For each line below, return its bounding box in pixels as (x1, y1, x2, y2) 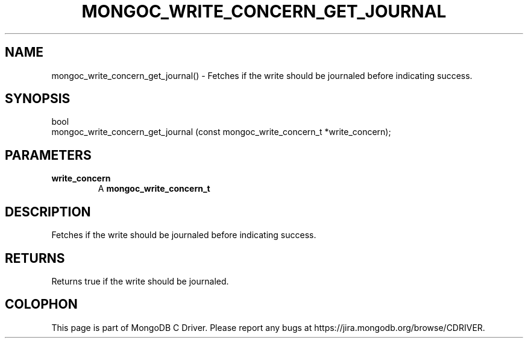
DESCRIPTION (5, 204, 91, 219)
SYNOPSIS (5, 91, 71, 107)
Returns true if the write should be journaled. (51, 275, 229, 286)
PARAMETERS (5, 147, 92, 163)
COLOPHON (5, 297, 78, 312)
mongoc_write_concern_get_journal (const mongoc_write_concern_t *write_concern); (51, 127, 391, 137)
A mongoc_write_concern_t (98, 183, 210, 194)
